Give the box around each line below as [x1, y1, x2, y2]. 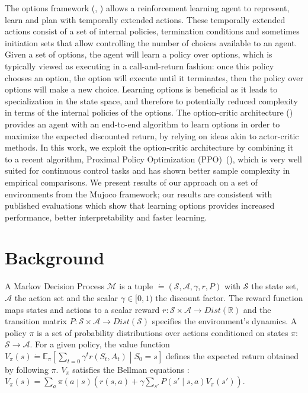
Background [5, 245, 105, 270]
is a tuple [119, 280, 153, 292]
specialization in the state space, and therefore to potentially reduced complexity [5, 94, 299, 107]
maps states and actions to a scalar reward [5, 303, 160, 315]
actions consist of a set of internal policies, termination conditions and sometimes [5, 25, 300, 37]
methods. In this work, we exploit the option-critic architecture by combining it [5, 141, 294, 154]
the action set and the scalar [14, 292, 118, 303]
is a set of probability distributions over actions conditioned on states [36, 326, 288, 338]
